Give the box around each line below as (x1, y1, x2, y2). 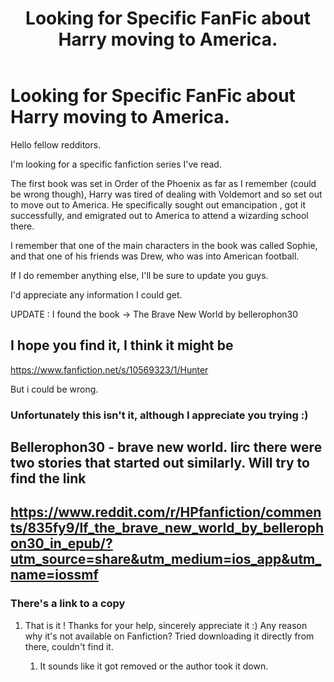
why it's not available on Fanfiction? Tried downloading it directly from (24, 630, 315, 642)
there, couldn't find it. (24, 640, 114, 652)
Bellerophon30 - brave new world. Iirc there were (10, 439, 323, 456)
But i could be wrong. (10, 383, 99, 395)
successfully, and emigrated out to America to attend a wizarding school (10, 209, 309, 221)
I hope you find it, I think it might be (10, 337, 234, 354)
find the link (10, 470, 87, 487)
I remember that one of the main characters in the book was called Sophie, (10, 239, 318, 251)
